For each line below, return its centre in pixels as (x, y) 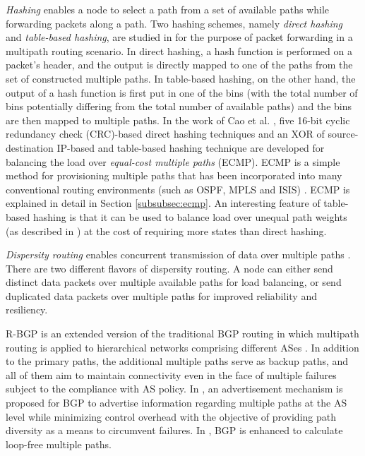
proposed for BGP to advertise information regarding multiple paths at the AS (176, 403)
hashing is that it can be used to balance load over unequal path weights (190, 216)
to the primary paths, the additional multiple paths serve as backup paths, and (177, 361)
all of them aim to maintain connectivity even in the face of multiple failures (171, 374)
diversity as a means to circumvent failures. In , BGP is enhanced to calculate (174, 430)
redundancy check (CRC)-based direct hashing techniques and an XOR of (165, 134)
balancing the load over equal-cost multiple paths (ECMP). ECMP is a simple (173, 161)
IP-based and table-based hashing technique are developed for (191, 147)
